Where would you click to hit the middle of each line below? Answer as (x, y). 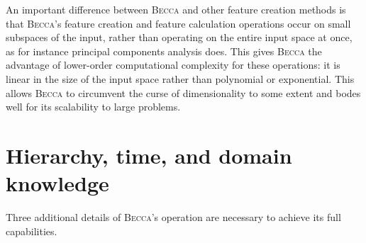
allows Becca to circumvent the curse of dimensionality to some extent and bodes (183, 92)
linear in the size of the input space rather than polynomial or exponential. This (180, 78)
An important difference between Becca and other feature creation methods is (176, 9)
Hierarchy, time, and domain (149, 155)
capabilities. (32, 231)
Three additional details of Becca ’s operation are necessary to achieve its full (173, 217)
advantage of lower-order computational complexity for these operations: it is (173, 65)
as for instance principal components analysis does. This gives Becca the (164, 51)
